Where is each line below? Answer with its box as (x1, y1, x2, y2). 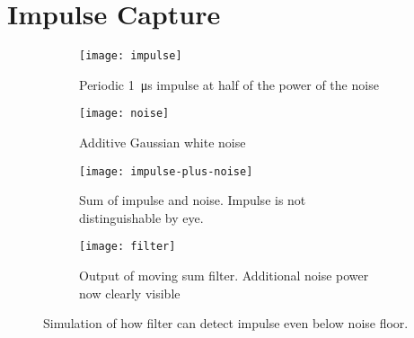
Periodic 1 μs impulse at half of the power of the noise (79, 75, 379, 93)
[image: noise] (79, 107, 170, 120)
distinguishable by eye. (79, 208, 204, 227)
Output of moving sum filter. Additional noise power (79, 266, 369, 285)
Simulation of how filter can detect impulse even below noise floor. (43, 314, 409, 333)
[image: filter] (79, 240, 176, 253)
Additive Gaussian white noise (79, 133, 246, 152)
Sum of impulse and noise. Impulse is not (79, 191, 306, 209)
